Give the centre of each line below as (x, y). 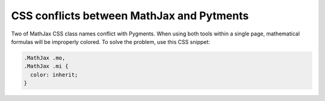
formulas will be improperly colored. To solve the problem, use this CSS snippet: (111, 41)
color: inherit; (54, 75)
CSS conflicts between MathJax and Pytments (130, 16)
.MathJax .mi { (46, 66)
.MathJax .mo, (45, 58)
